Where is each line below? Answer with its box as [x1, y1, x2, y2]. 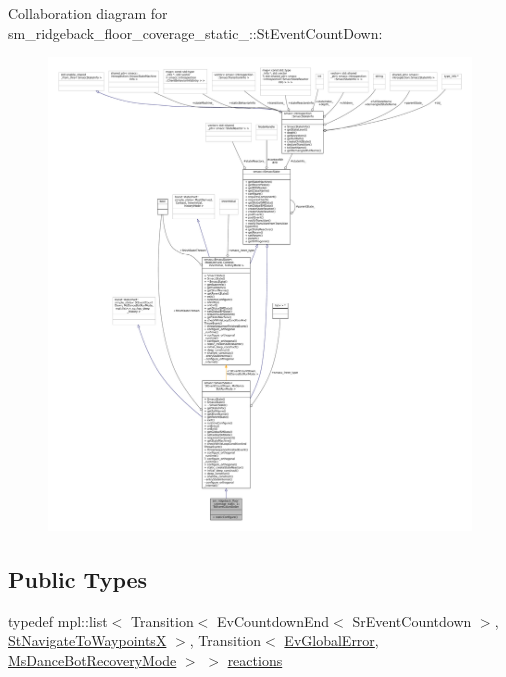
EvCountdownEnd [217, 610, 330, 631]
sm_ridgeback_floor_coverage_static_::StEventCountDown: [8, 22, 383, 43]
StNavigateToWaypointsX [8, 630, 167, 651]
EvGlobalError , [284, 630, 379, 651]
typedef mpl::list [8, 610, 108, 631]
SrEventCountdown [352, 610, 472, 631]
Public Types [8, 563, 148, 594]
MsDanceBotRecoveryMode [8, 649, 177, 670]
